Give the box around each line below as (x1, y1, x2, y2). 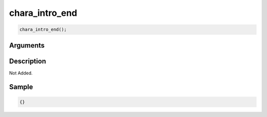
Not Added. (9, 70, 33, 76)
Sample (9, 83, 33, 91)
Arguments (9, 41, 45, 50)
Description (9, 57, 46, 65)
